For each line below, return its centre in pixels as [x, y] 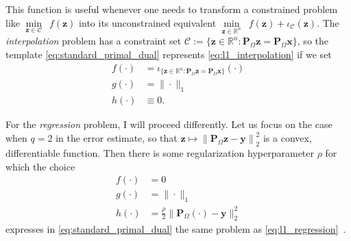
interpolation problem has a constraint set [94, 41]
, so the [313, 41]
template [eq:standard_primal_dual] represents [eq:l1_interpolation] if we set [169, 54]
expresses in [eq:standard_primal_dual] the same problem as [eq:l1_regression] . [176, 229]
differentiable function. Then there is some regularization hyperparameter [160, 153]
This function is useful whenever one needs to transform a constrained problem [172, 9]
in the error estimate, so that [117, 137]
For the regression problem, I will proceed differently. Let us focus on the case [169, 124]
